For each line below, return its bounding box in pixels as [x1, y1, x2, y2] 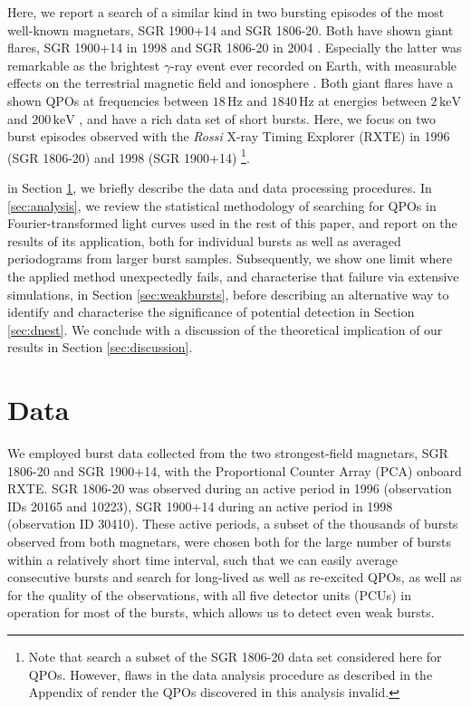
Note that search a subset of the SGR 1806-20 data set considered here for [28, 647, 442, 665]
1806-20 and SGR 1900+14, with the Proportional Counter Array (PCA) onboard [7, 461, 462, 480]
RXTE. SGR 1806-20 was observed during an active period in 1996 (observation [7, 479, 452, 498]
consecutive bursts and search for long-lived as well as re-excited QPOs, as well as [7, 568, 462, 587]
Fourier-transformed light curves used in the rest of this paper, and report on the [7, 214, 457, 233]
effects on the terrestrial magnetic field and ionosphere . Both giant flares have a [7, 73, 454, 92]
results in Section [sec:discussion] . [7, 338, 193, 357]
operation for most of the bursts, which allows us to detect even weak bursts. [7, 603, 435, 622]
